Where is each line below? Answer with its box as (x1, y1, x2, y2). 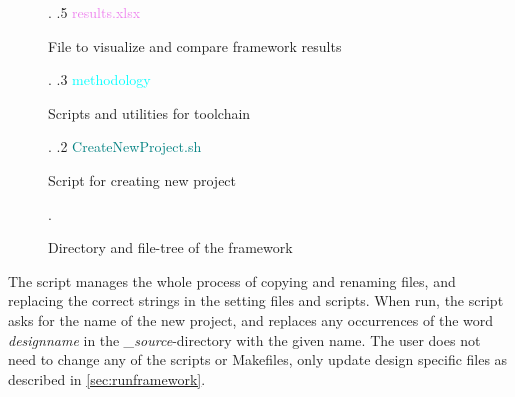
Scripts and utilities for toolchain (48, 102, 251, 123)
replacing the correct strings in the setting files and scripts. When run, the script (8, 290, 504, 311)
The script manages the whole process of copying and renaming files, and (8, 270, 456, 291)
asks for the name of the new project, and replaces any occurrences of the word (8, 309, 494, 330)
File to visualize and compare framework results (48, 35, 342, 56)
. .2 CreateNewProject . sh (48, 136, 202, 157)
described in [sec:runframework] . (8, 368, 206, 389)
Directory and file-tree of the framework (48, 237, 293, 258)
